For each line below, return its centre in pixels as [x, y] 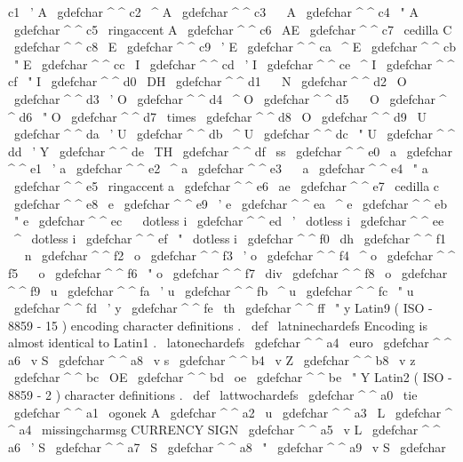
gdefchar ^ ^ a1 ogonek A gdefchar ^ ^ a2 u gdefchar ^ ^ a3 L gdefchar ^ [233, 412]
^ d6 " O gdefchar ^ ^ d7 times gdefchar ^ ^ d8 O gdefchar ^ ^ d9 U [217, 116]
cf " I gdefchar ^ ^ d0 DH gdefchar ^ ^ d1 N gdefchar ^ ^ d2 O [208, 81]
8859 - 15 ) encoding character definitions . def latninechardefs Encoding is [218, 325]
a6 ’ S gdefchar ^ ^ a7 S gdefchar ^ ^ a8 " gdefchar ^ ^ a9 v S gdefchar [227, 446]
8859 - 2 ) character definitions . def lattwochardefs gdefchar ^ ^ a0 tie [213, 395]
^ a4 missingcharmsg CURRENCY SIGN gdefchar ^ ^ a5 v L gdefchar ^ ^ [224, 430]
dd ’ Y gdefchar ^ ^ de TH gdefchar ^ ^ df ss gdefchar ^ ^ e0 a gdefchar [231, 151]
